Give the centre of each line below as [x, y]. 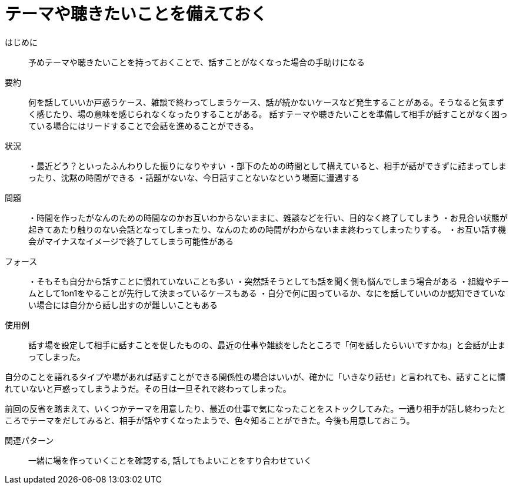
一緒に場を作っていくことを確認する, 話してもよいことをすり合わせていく [170, 460]
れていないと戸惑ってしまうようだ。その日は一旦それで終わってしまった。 [148, 388]
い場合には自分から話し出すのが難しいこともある [123, 305]
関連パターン [29, 440]
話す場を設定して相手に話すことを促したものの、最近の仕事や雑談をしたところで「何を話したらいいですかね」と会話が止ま [267, 345]
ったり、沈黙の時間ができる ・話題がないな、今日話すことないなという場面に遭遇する [194, 177]
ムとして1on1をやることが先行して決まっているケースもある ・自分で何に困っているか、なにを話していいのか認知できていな [267, 293]
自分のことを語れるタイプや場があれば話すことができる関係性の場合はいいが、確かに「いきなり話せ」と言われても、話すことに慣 [255, 376]
